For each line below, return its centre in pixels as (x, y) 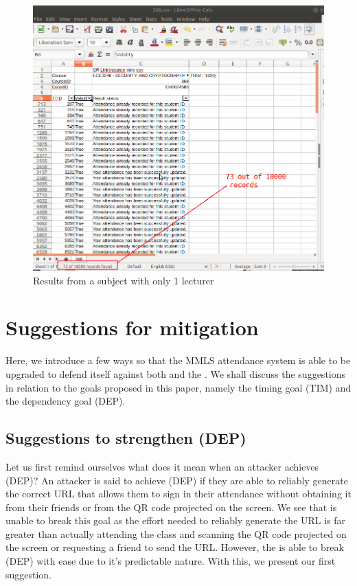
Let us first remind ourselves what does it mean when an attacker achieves (162, 466)
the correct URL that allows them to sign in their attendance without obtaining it (178, 494)
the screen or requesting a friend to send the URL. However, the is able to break (175, 547)
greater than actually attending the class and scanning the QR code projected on (176, 533)
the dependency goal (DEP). (66, 401)
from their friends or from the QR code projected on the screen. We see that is (171, 507)
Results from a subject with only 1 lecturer (124, 280)
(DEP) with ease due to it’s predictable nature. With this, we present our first (171, 561)
